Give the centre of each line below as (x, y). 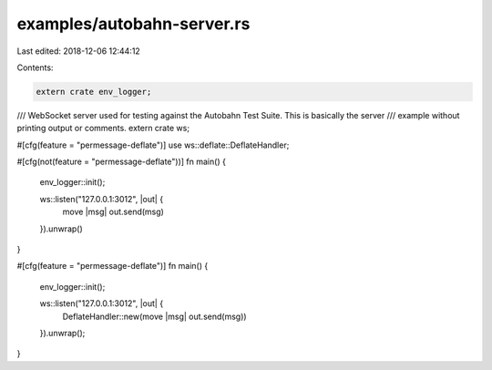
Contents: (35, 67)
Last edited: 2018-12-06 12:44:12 (78, 51)
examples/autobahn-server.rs (133, 24)
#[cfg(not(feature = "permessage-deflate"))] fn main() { (122, 162)
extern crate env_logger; (94, 92)
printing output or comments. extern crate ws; (103, 128)
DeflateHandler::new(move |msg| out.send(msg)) (154, 316)
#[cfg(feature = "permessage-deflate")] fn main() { (113, 266)
